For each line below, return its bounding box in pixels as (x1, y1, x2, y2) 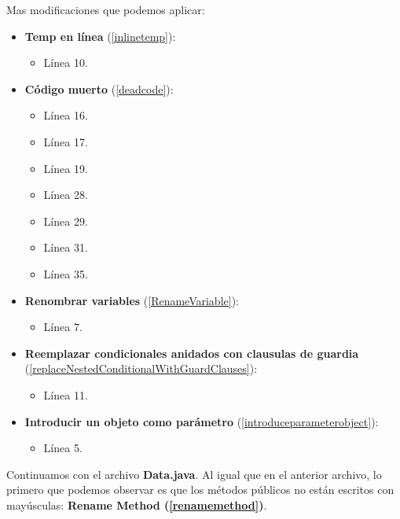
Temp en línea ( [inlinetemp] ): (24, 28, 176, 44)
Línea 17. (43, 133, 88, 149)
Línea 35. (43, 265, 88, 282)
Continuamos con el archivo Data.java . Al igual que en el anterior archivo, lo (6, 466, 382, 482)
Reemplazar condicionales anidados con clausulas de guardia (24, 344, 359, 361)
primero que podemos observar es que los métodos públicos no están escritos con (6, 481, 394, 498)
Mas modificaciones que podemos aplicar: (6, 2, 205, 17)
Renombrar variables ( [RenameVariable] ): (24, 292, 239, 308)
